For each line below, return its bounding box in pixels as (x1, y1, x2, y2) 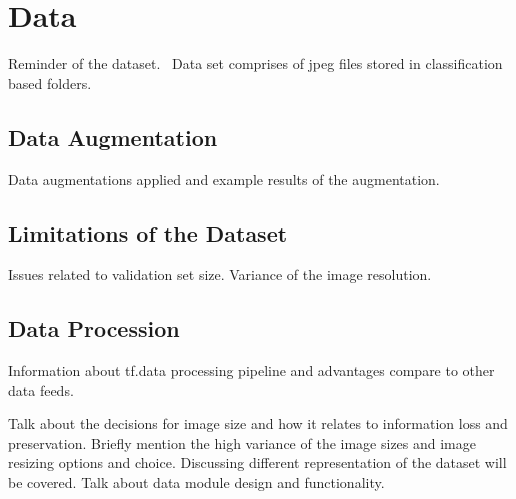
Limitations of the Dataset (8, 217, 288, 248)
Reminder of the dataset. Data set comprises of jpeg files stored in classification (8, 53, 503, 74)
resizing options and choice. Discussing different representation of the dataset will (8, 452, 507, 473)
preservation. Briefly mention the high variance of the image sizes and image (8, 432, 476, 453)
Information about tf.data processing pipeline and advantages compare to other (8, 360, 495, 381)
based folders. (8, 72, 92, 93)
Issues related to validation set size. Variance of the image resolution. (8, 264, 432, 285)
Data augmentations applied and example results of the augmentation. (8, 168, 440, 189)
